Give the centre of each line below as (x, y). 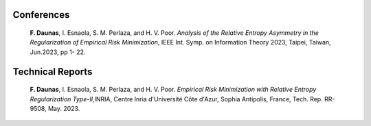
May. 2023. (64, 108)
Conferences (41, 15)
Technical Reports (53, 72)
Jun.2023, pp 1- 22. (58, 52)
